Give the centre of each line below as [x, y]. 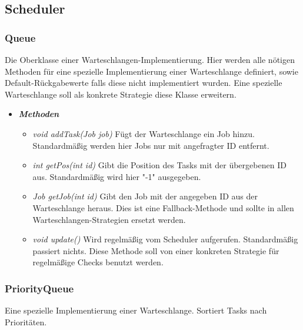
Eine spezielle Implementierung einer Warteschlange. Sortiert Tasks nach [136, 310]
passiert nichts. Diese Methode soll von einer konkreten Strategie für [156, 250]
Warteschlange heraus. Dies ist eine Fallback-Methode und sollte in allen [163, 207]
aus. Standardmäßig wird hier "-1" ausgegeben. [117, 176]
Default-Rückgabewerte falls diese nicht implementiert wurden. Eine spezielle [144, 83]
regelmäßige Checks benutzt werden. [98, 262]
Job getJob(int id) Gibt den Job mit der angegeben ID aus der [145, 196]
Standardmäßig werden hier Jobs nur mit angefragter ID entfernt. [151, 145]
